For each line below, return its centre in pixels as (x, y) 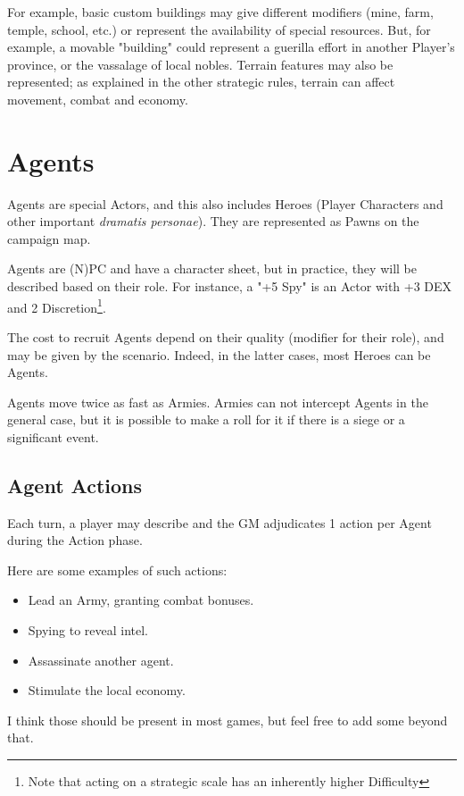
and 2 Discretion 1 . (57, 306)
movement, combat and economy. (98, 99)
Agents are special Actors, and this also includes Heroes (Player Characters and (225, 203)
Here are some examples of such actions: (117, 570)
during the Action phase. (75, 540)
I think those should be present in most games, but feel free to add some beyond (228, 720)
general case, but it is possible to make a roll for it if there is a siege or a (206, 419)
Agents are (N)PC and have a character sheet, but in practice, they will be (212, 268)
